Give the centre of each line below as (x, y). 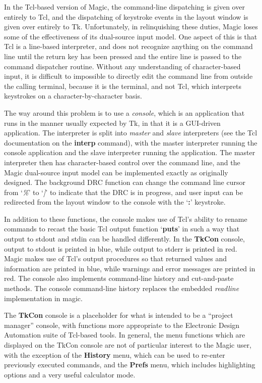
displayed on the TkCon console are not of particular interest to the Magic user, (128, 345)
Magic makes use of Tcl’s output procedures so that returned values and (115, 258)
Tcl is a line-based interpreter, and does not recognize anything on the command (128, 46)
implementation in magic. (43, 298)
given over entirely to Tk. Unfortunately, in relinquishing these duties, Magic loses (131, 27)
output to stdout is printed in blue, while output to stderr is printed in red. (121, 248)
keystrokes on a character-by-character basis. (73, 96)
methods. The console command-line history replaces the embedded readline (122, 288)
